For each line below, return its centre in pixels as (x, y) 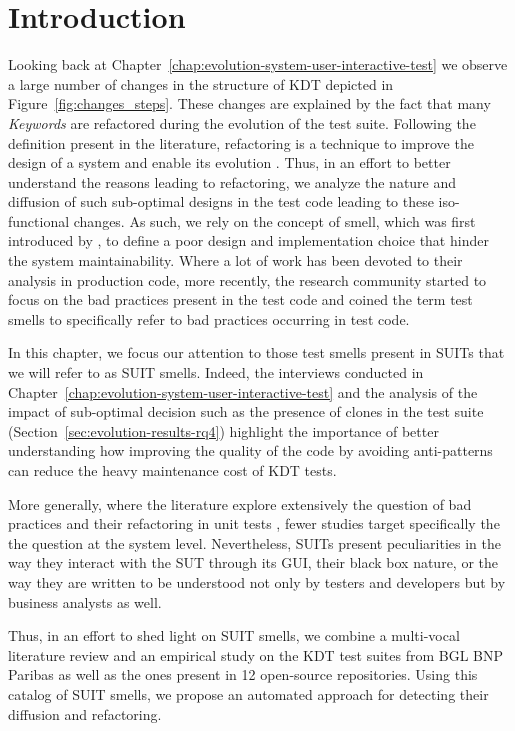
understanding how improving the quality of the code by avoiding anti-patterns (250, 450)
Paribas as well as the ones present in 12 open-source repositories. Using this (243, 674)
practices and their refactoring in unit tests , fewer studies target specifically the (254, 523)
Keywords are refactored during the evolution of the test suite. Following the (242, 122)
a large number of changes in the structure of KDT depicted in (201, 83)
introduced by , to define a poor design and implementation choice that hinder (248, 240)
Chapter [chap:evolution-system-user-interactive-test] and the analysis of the (243, 391)
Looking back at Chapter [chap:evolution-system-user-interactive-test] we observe (258, 64)
